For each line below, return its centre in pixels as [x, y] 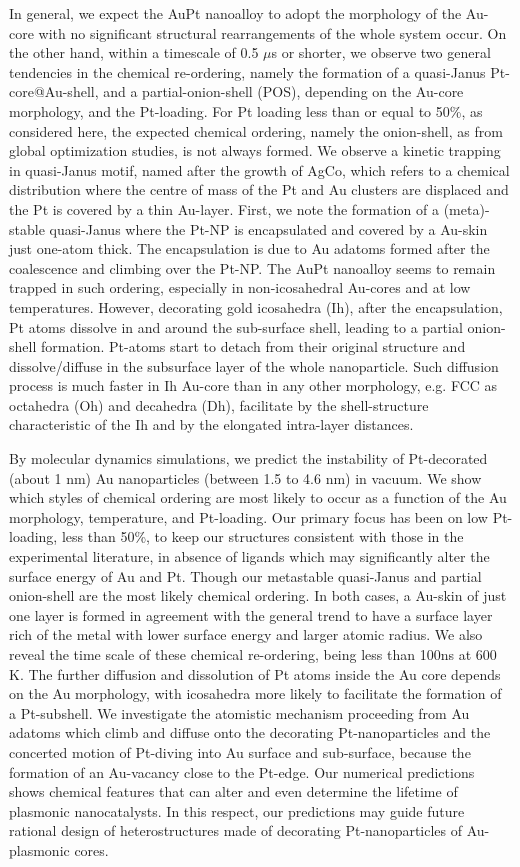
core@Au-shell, [54, 91]
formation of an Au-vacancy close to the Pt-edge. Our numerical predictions [242, 771]
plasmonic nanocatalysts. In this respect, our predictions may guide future [237, 810]
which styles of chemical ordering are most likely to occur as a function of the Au [258, 497]
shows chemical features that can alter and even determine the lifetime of [233, 791]
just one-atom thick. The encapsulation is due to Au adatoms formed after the [249, 248]
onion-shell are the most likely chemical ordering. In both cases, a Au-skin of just [258, 595]
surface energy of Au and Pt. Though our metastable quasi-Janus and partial [245, 575]
